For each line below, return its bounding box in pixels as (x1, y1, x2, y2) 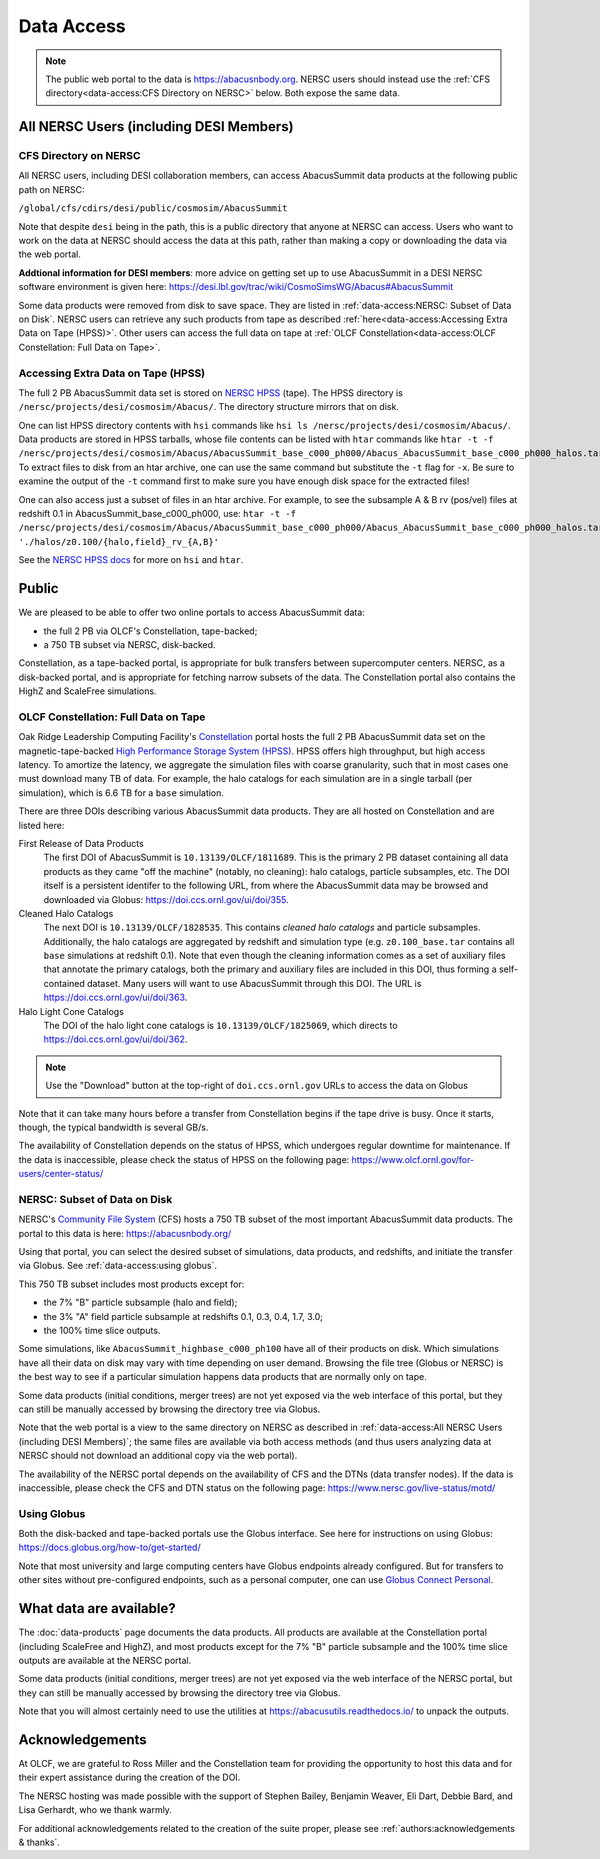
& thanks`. (18, 1836, 60, 1848)
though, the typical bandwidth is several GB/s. (18, 1121, 209, 1133)
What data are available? (18, 1600, 176, 1617)
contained (43, 977, 85, 989)
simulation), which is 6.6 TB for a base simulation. (18, 786, 225, 799)
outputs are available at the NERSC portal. (18, 1654, 192, 1666)
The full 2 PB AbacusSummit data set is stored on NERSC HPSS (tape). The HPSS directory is (18, 386, 404, 399)
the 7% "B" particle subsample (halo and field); (43, 1296, 238, 1309)
